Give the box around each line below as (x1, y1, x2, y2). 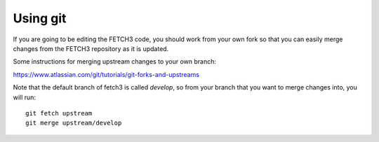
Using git (13, 10, 67, 26)
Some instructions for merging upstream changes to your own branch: (13, 57, 217, 66)
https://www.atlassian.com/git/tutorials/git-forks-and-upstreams (13, 70, 200, 78)
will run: (13, 93, 36, 101)
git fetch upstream (25, 109, 93, 117)
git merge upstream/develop (25, 119, 122, 127)
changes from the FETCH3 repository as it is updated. (13, 44, 169, 52)
